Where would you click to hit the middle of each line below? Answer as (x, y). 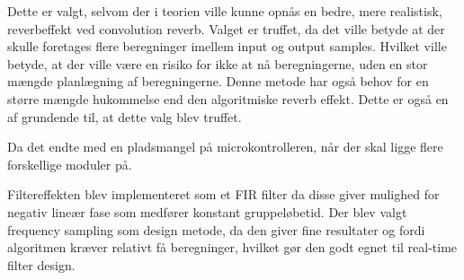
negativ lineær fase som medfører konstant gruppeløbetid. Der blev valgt (207, 211)
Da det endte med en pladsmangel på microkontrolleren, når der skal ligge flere (225, 147)
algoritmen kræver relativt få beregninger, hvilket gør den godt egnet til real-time (232, 247)
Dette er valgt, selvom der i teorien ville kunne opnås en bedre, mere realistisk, (225, 11)
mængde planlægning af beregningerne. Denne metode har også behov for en (218, 81)
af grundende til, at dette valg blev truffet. (125, 116)
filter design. (41, 264)
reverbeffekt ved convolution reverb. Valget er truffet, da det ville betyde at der (226, 28)
